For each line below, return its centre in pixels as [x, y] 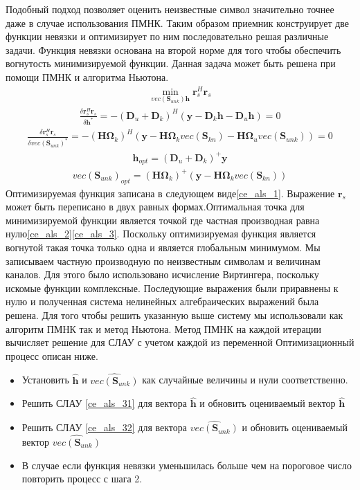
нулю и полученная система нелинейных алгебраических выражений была [162, 301]
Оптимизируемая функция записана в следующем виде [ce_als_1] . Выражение [170, 193]
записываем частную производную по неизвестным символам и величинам [163, 261]
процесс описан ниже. [52, 355]
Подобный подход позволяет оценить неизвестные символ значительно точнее [170, 9]
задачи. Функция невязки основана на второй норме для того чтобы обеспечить [173, 49]
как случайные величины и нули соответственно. [245, 380]
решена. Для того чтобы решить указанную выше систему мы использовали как [174, 315]
